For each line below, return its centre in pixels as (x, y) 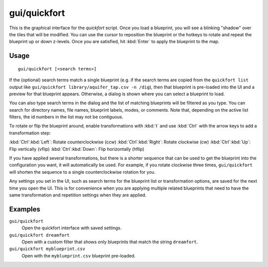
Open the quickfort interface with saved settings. (71, 228)
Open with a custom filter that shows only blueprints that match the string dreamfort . (110, 242)
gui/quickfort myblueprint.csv (47, 249)
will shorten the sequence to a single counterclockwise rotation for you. (82, 172)
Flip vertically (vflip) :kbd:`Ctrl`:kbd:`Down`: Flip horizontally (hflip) (77, 149)
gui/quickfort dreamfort (39, 235)
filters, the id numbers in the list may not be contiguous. (66, 117)
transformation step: (30, 133)
